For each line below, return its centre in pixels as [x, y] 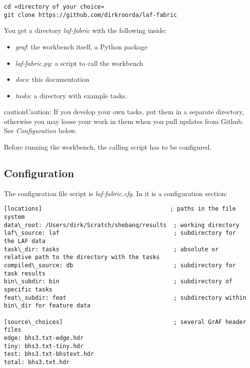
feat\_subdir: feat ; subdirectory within [125, 298]
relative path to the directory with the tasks [82, 257]
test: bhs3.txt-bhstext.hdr [49, 354]
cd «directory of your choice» [54, 7]
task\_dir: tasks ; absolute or [111, 249]
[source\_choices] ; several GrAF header [125, 322]
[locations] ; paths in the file [120, 209]
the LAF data [25, 241]
